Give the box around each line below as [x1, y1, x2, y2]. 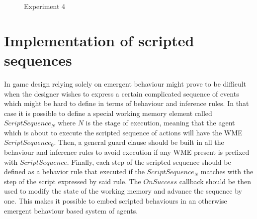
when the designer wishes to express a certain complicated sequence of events [4, 88, 239, 99]
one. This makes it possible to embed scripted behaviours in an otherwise [4, 196, 227, 206]
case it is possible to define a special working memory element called [4, 108, 212, 118]
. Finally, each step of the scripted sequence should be [67, 156, 231, 167]
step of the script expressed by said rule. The [4, 176, 141, 186]
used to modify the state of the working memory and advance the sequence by [4, 186, 242, 196]
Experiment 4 [24, 1, 66, 11]
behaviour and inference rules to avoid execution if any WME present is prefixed [4, 147, 250, 157]
